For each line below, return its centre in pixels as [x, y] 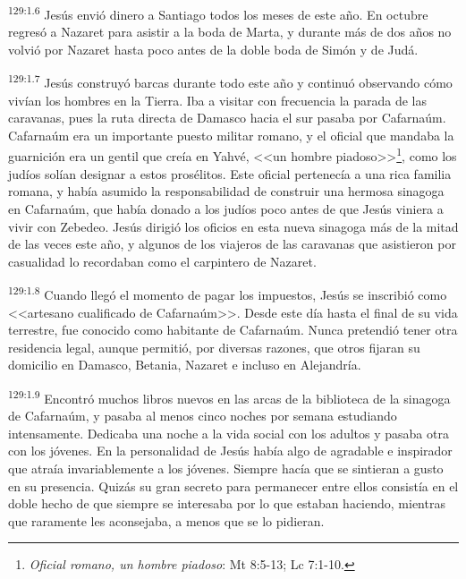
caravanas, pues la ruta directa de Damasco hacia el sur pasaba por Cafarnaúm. [227, 118]
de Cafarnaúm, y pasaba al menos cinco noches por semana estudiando [203, 416]
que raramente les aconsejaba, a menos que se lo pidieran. [166, 520]
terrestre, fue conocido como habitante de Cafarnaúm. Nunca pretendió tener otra [233, 330]
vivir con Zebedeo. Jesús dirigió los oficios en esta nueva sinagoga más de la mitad [233, 226]
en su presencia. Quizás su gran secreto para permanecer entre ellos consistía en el [233, 485]
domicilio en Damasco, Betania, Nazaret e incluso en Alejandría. [185, 365]
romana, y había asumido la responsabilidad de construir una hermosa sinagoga [226, 191]
